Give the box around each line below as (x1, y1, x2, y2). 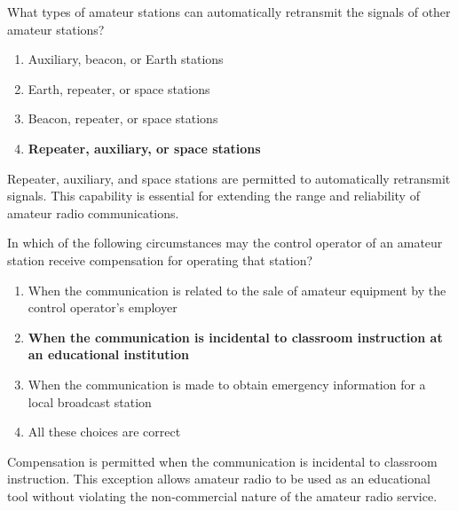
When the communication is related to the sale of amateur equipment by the (28, 280, 446, 299)
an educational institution (28, 345, 189, 364)
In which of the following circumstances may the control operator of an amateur (7, 233, 443, 252)
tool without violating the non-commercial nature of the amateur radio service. (7, 486, 438, 505)
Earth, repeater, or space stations (28, 79, 210, 98)
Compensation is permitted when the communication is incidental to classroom (7, 452, 438, 470)
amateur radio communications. (7, 203, 179, 222)
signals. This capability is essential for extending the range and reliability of (7, 186, 420, 205)
